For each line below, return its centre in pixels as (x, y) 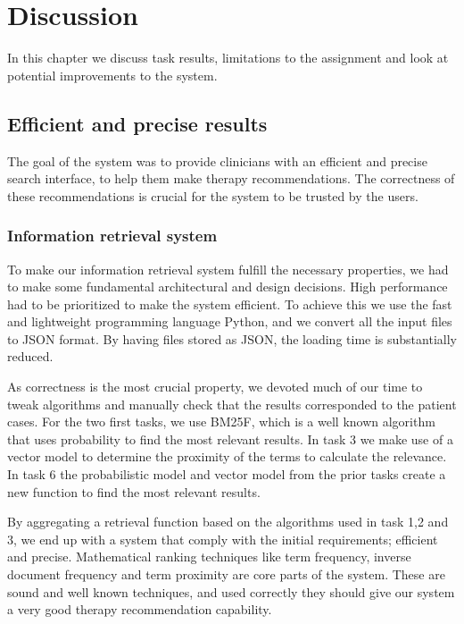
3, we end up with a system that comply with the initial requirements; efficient (223, 539)
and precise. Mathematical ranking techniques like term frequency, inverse (209, 557)
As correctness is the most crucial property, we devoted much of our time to (215, 387)
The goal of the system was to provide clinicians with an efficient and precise (217, 160)
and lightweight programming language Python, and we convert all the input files (230, 321)
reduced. (30, 356)
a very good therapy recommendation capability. (140, 609)
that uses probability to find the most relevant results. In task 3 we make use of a (230, 438)
